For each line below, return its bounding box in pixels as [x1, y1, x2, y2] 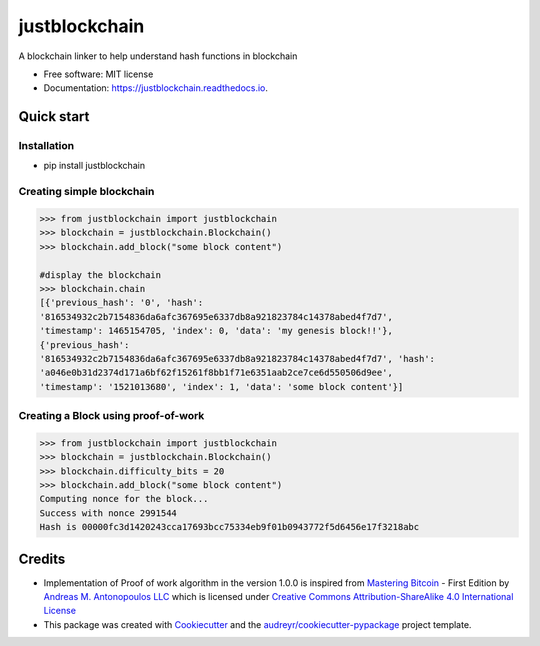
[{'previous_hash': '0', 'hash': [39, 297, 204, 309]
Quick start [18, 108, 90, 125]
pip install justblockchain [43, 160, 145, 172]
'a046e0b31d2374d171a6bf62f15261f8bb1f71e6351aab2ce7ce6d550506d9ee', [39, 367, 394, 379]
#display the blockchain [39, 269, 162, 280]
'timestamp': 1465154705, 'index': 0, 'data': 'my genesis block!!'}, [39, 325, 394, 337]
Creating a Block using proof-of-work [18, 409, 205, 423]
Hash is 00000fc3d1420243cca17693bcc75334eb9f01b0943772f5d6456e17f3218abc [39, 521, 420, 533]
